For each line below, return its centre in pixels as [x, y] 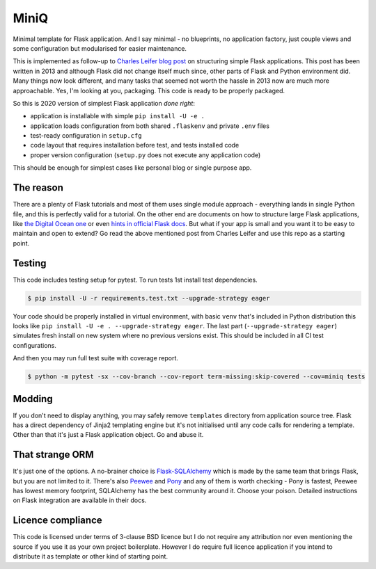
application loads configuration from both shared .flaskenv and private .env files [150, 126]
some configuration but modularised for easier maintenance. [100, 48]
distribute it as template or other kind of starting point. [91, 556]
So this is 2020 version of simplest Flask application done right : [104, 103]
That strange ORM [53, 455]
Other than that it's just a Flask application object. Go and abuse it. [108, 435]
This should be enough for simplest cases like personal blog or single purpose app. [132, 168]
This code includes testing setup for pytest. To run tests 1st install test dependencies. [135, 280]
